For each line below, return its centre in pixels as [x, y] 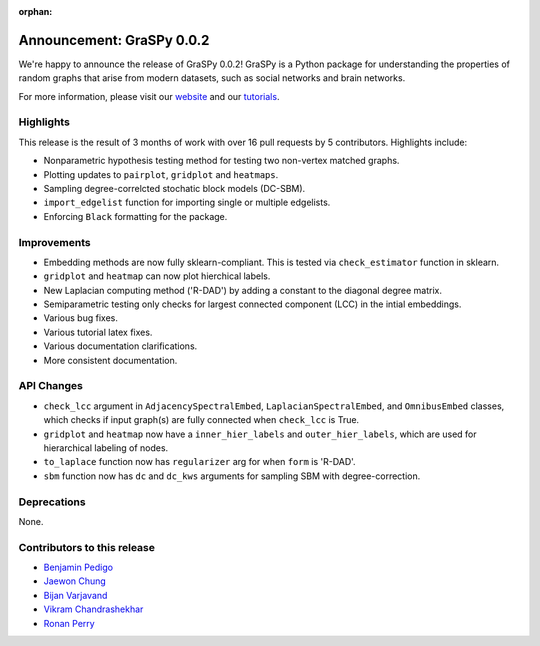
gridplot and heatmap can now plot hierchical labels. [157, 276]
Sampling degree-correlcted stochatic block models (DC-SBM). [174, 188]
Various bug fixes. [81, 318]
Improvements [54, 242]
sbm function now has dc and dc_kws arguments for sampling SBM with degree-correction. [232, 476]
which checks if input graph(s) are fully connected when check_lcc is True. [201, 420]
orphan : [35, 11]
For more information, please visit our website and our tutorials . [149, 96]
